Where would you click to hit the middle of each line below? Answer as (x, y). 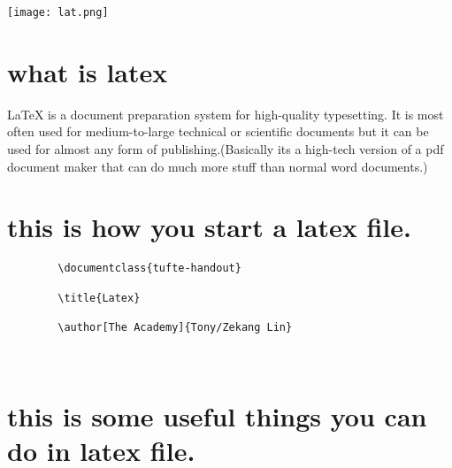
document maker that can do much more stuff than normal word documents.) (218, 166)
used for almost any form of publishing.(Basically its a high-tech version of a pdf (226, 148)
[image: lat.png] (58, 12)
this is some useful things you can (217, 416)
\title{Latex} (99, 298)
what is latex (88, 71)
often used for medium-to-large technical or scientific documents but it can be (218, 131)
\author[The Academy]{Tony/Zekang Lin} (175, 327)
